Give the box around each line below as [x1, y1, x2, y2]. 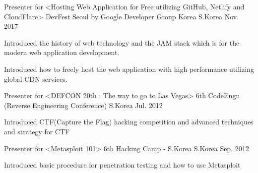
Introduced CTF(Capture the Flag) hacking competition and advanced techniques [4, 116, 254, 127]
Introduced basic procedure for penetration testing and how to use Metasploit [4, 160, 241, 170]
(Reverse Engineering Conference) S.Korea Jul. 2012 [4, 100, 163, 110]
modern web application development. [4, 47, 120, 58]
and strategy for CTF [4, 126, 70, 136]
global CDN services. [4, 73, 67, 84]
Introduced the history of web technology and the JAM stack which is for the [4, 37, 240, 48]
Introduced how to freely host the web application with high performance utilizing [4, 63, 254, 74]
